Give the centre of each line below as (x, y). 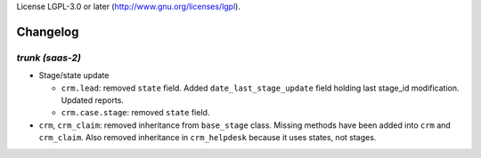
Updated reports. (93, 100)
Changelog (48, 32)
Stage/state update (74, 75)
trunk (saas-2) (49, 58)
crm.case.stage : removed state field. (135, 113)
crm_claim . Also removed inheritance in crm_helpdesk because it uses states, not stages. (208, 138)
